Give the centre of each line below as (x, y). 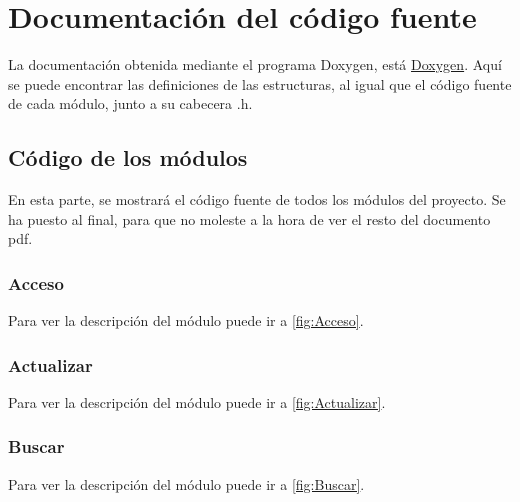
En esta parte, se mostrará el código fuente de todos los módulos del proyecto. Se (257, 199)
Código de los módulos (128, 157)
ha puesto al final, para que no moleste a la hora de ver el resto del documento (249, 218)
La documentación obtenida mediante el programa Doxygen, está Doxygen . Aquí (255, 64)
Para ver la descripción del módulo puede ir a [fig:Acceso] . (186, 320)
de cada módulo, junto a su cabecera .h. (130, 103)
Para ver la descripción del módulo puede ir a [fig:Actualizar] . (197, 401)
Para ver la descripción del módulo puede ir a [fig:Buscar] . (186, 483)
